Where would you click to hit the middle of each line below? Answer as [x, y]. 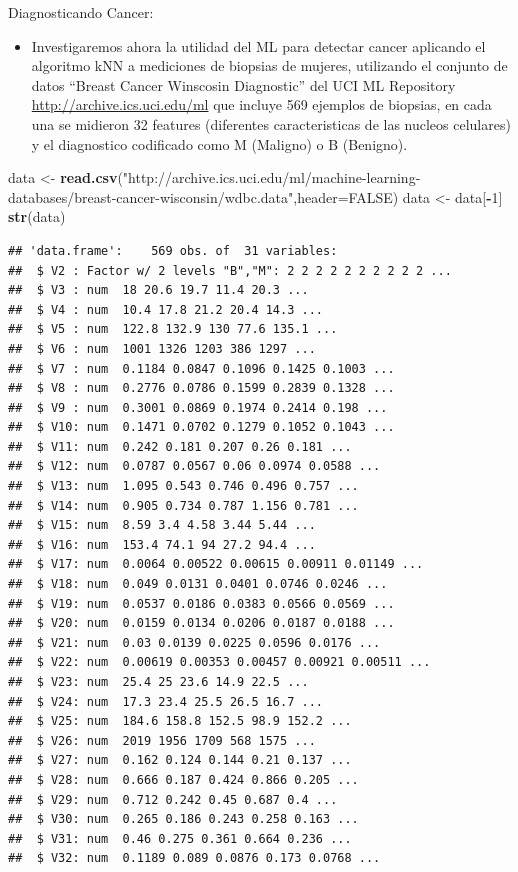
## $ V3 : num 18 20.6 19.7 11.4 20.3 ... [158, 290]
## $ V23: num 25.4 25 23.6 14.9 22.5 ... [158, 682]
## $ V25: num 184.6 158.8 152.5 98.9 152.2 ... [180, 721]
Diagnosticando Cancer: [81, 12]
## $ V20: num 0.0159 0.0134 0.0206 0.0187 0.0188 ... [201, 623]
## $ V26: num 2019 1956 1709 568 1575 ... [162, 740]
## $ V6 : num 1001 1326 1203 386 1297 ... [162, 348]
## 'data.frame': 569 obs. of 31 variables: [173, 250]
